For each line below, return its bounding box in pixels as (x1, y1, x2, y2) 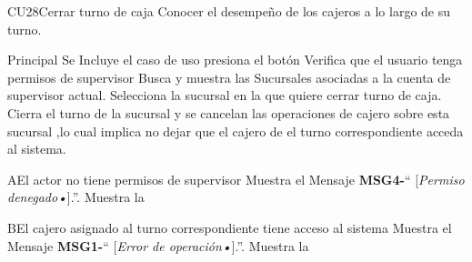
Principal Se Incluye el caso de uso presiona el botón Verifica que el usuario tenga (7, 50, 463, 69)
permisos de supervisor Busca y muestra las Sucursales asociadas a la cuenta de (7, 67, 451, 86)
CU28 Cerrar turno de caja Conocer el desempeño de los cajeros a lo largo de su (7, 2, 451, 20)
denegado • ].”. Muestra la (7, 187, 145, 207)
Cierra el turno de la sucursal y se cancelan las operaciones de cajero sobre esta (7, 103, 450, 122)
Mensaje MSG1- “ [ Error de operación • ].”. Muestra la (7, 236, 309, 255)
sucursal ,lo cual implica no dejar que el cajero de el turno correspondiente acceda (7, 121, 464, 140)
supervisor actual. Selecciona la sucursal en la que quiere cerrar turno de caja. (7, 86, 442, 105)
